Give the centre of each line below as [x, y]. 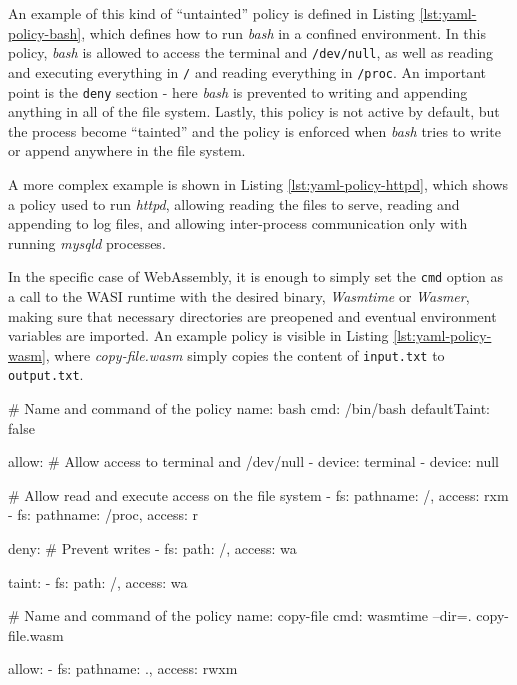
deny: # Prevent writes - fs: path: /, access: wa [152, 548]
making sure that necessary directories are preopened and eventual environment [252, 315]
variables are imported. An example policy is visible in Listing [198, 335]
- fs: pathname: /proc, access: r [103, 514]
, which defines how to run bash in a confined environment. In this [284, 32]
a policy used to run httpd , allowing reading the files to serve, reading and [234, 203]
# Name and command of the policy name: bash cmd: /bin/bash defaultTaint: [249, 408]
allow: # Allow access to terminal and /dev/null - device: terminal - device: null [253, 461]
